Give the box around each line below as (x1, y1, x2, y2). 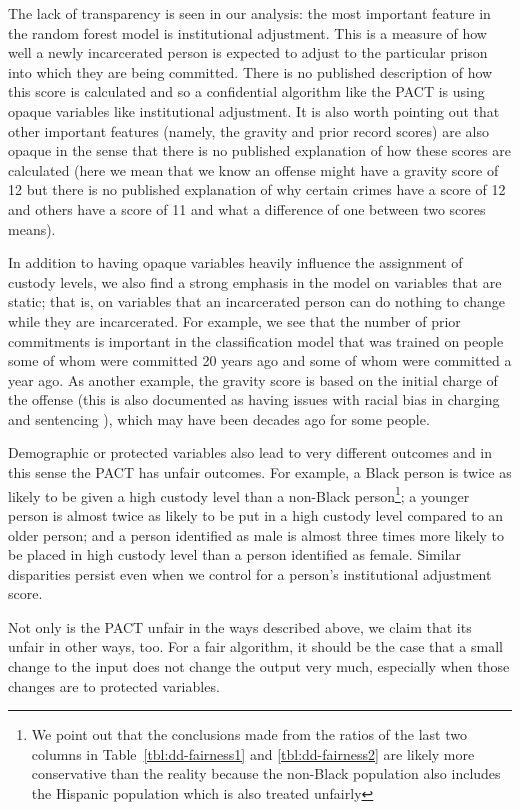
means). (8, 218, 56, 239)
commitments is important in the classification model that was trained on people (8, 330, 504, 351)
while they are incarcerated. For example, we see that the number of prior (8, 310, 461, 331)
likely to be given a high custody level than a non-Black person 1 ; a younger (8, 482, 470, 506)
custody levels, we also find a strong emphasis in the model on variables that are (8, 271, 502, 292)
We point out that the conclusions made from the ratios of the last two (31, 724, 467, 745)
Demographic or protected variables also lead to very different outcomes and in (8, 442, 493, 463)
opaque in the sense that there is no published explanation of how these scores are (8, 140, 512, 161)
